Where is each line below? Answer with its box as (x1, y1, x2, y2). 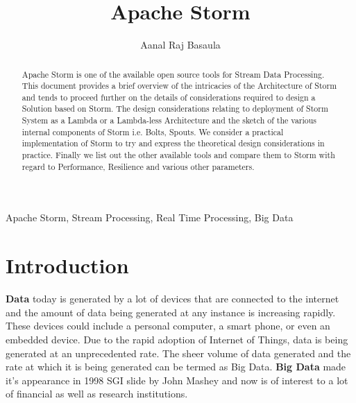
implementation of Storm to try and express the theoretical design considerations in (22, 137, 325, 149)
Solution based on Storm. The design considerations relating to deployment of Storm (22, 103, 328, 114)
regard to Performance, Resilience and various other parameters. (22, 160, 255, 172)
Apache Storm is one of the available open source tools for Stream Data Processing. (22, 68, 325, 80)
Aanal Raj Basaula (140, 37, 221, 52)
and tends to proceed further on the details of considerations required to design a (22, 91, 316, 103)
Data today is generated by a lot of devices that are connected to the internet (6, 291, 339, 306)
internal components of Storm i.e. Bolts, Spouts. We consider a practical (22, 126, 284, 137)
